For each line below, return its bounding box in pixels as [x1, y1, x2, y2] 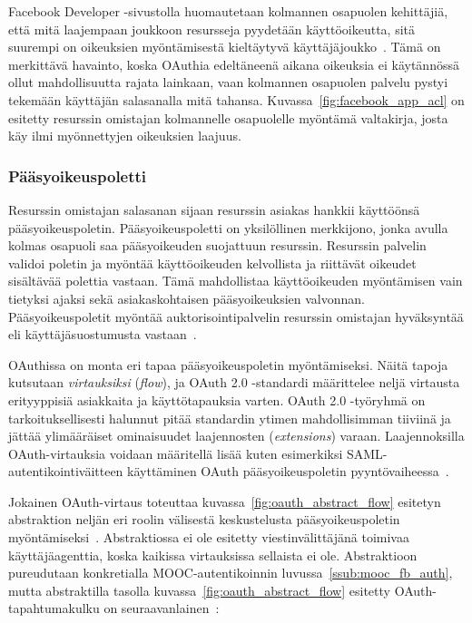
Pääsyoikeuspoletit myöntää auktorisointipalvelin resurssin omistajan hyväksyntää [8, 307, 464, 326]
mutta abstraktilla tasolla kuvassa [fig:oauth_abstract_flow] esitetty [8, 580, 390, 599]
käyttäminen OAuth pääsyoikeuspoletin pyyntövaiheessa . [127, 462, 449, 481]
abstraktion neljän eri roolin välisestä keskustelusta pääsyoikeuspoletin [8, 510, 400, 529]
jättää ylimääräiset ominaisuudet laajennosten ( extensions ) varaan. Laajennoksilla [8, 426, 465, 445]
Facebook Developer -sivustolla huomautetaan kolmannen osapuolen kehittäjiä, [8, 2, 448, 20]
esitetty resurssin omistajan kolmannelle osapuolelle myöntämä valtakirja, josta [8, 108, 448, 127]
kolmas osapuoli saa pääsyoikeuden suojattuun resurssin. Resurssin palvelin [8, 236, 427, 255]
